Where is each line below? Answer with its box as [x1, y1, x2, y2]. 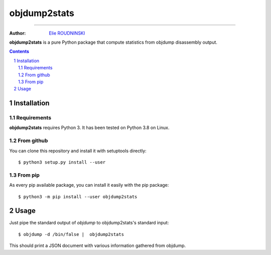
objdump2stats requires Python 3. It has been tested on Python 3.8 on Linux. [9, 124, 170, 131]
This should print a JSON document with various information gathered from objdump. [9, 242, 186, 248]
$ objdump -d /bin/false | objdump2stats [18, 231, 124, 237]
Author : [9, 30, 26, 36]
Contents [9, 48, 30, 55]
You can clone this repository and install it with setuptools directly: [9, 148, 147, 154]
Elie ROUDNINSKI [49, 30, 85, 36]
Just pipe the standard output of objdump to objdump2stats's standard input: [9, 220, 169, 226]
